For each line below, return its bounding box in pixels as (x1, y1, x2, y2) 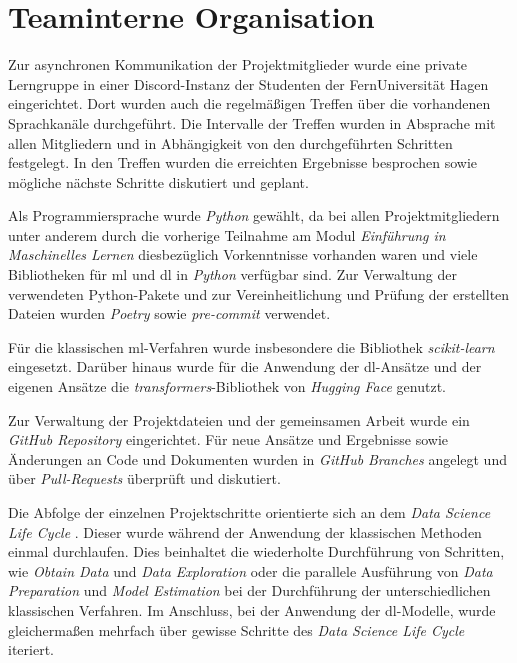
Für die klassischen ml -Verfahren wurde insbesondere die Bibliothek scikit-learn (8, 336, 495, 357)
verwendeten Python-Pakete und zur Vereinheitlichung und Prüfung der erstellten (8, 283, 510, 304)
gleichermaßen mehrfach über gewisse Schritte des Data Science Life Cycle (8, 619, 465, 640)
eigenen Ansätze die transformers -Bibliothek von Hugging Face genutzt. (8, 376, 447, 397)
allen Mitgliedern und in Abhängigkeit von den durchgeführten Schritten (8, 132, 453, 153)
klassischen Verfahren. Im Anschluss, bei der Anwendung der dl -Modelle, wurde (8, 599, 496, 620)
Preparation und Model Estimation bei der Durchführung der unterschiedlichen (8, 580, 491, 601)
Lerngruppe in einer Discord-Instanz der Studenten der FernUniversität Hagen (8, 73, 489, 94)
